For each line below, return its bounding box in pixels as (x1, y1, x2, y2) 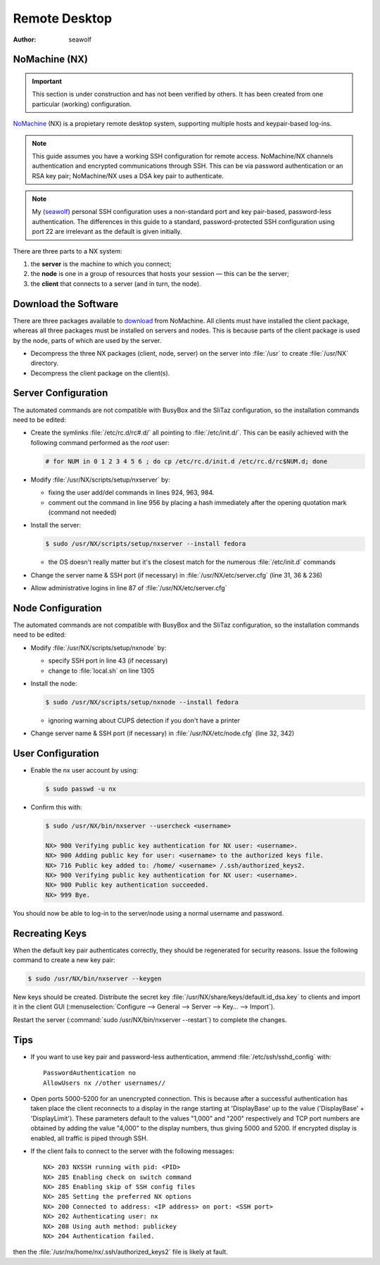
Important (32, 77, 63, 85)
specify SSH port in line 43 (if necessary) (48, 656, 168, 665)
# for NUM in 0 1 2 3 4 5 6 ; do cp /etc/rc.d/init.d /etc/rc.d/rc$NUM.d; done (45, 457, 328, 465)
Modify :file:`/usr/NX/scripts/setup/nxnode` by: (30, 643, 167, 652)
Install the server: (30, 521, 81, 530)
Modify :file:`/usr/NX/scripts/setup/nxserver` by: (30, 475, 170, 484)
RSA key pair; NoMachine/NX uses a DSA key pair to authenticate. (32, 171, 224, 180)
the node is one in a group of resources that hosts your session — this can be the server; (30, 270, 289, 278)
